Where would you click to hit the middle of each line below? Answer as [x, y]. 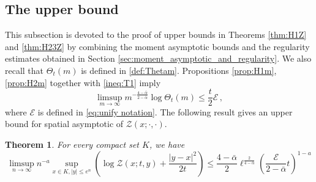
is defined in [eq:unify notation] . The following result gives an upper [165, 111]
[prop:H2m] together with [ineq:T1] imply [83, 82]
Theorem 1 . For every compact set [72, 144]
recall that [24, 70]
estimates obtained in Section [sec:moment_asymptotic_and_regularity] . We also [158, 58]
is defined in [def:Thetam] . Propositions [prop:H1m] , [179, 70]
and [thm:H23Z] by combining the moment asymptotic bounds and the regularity [157, 46]
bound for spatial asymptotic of [64, 124]
